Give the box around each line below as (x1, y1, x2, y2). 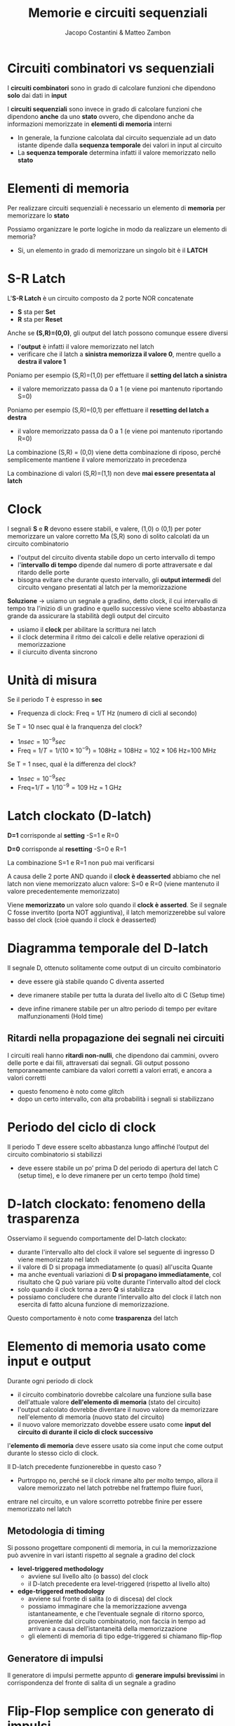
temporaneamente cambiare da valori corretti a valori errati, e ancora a (7, 1066, 213, 1074)
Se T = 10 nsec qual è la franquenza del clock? (7, 723, 142, 731)
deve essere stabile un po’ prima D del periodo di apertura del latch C (17, 1164, 219, 1172)
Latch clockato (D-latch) (7, 808, 152, 824)
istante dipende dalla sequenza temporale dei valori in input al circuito (17, 141, 222, 149)
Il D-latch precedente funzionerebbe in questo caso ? (7, 1462, 161, 1470)
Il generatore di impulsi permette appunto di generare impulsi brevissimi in (7, 1671, 225, 1680)
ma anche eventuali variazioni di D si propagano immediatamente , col (17, 1270, 222, 1278)
